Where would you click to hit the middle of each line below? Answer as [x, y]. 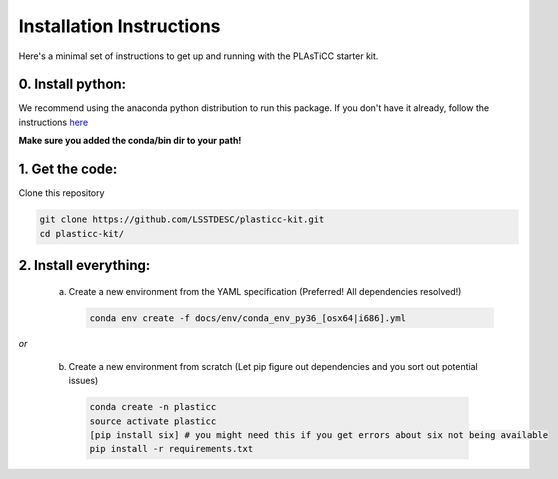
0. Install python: [72, 84]
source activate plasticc [153, 421]
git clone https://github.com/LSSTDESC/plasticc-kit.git [182, 219]
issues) [83, 381]
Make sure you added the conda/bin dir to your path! [130, 141]
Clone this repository [61, 193]
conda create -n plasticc [153, 407]
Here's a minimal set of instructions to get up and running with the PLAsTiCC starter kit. [198, 56]
